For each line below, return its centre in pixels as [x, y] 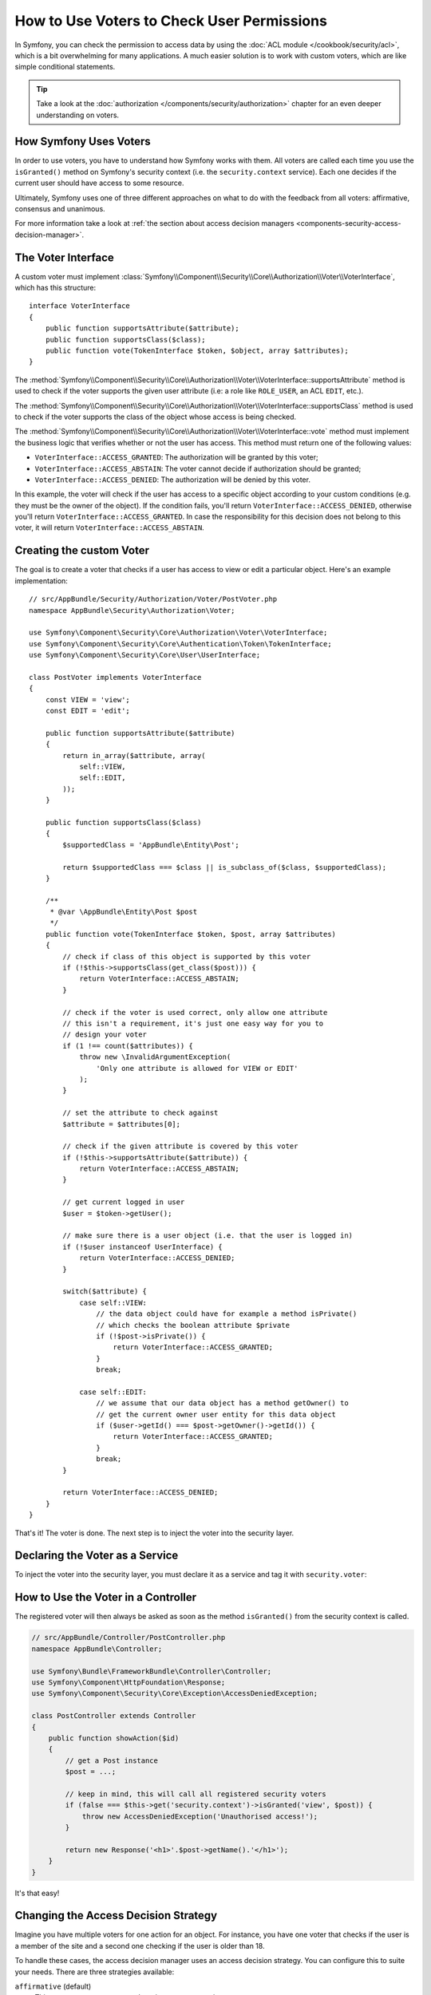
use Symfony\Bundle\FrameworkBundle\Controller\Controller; [152, 1671]
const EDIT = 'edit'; [88, 711]
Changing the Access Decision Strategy [116, 1916]
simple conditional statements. [65, 67]
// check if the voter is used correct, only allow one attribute [195, 1012]
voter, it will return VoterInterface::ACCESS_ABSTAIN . [110, 527]
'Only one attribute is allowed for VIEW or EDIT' [197, 1068]
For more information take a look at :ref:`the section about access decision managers [154, 223]
